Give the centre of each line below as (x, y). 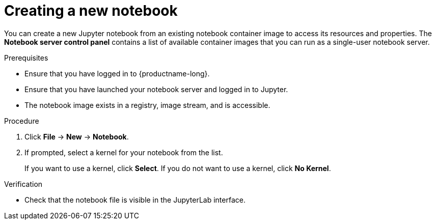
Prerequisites (26, 58)
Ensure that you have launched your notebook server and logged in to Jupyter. (156, 89)
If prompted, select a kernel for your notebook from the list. (124, 152)
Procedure (22, 121)
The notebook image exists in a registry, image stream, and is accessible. (147, 105)
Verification (23, 184)
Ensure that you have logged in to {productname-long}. (117, 73)
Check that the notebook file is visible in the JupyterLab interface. (135, 200)
